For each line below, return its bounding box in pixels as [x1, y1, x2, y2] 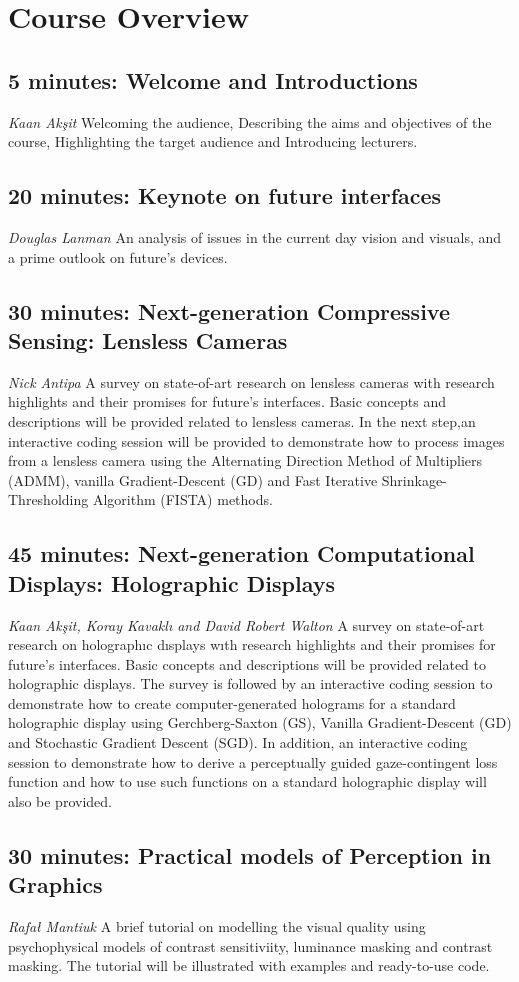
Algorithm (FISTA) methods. [92, 489, 273, 510]
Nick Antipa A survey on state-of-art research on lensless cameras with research [8, 371, 495, 392]
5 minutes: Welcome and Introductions [8, 64, 418, 95]
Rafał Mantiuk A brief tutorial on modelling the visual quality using [8, 916, 426, 937]
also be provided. [8, 790, 112, 811]
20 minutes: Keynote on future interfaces [8, 180, 442, 211]
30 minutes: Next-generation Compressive [8, 295, 450, 326]
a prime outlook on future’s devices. [8, 246, 228, 267]
